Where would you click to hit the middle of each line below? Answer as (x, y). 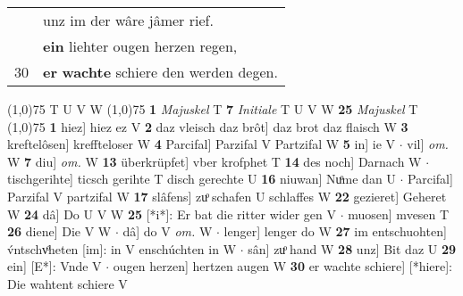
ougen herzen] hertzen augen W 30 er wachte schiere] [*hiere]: (283, 266)
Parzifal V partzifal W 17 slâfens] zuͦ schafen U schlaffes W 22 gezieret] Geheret (227, 196)
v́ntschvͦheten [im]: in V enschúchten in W (122, 248)
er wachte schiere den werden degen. (160, 72)
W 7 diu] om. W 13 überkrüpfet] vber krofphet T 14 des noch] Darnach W (215, 161)
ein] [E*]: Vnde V (55, 266)
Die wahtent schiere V (67, 283)
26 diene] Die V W (59, 231)
